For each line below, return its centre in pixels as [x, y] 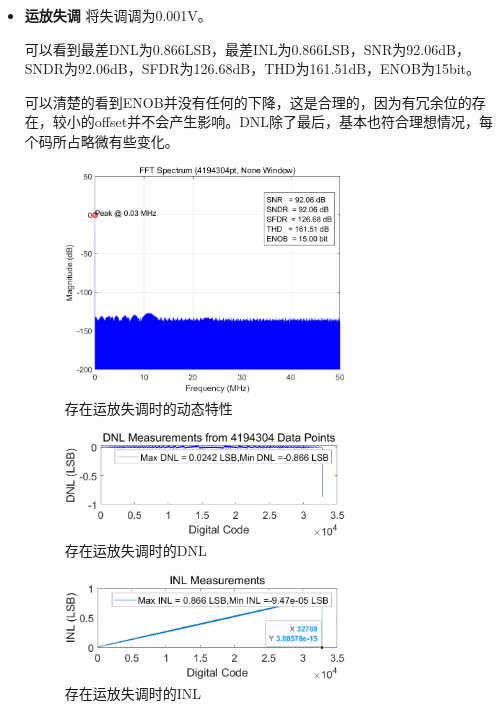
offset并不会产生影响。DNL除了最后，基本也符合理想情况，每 [294, 121]
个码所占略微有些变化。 [101, 140]
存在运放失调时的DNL [135, 550]
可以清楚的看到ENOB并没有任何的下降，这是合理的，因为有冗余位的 [248, 101]
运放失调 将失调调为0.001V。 [118, 15]
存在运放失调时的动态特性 [148, 407]
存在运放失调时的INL [133, 693]
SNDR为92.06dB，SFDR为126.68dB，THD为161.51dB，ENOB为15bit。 [252, 68]
